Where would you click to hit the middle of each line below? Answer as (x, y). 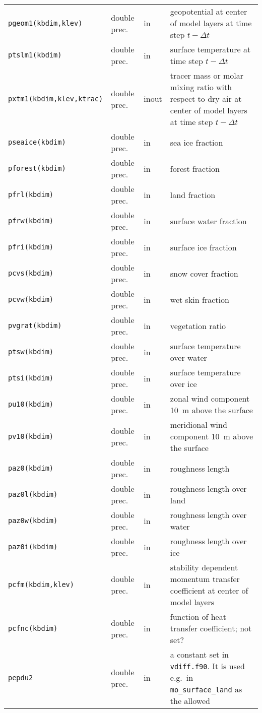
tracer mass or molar (207, 75)
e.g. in (182, 677)
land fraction (193, 195)
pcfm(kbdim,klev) (41, 585)
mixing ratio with (201, 87)
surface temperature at (210, 49)
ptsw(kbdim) (31, 352)
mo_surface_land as (206, 689)
